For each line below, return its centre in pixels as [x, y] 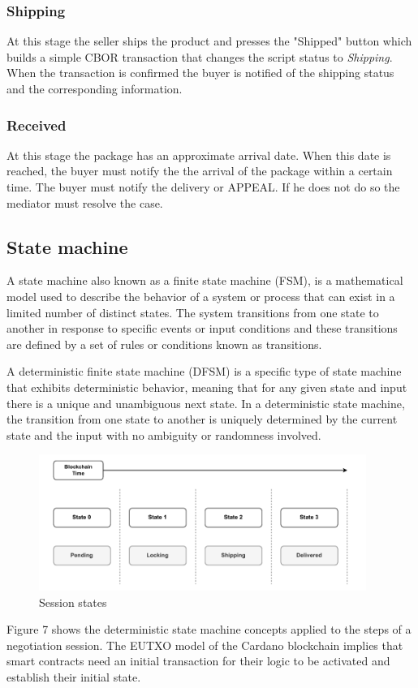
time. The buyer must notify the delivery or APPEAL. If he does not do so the [203, 187]
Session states [73, 602]
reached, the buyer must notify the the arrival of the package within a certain [200, 171]
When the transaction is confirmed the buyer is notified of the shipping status [200, 73]
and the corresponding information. [95, 88]
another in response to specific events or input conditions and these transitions [202, 328]
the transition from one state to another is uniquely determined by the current [202, 419]
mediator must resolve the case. [85, 202]
